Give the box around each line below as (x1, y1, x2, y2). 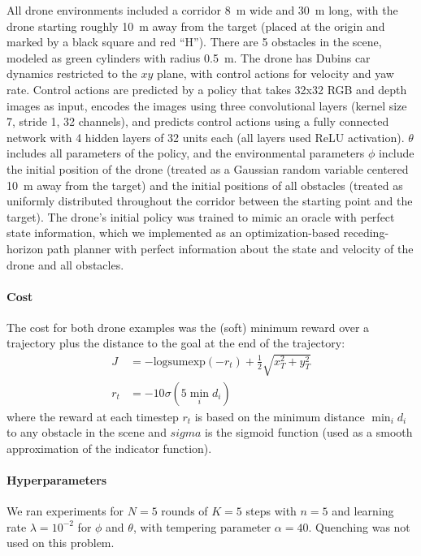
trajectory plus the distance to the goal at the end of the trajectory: (7, 334, 345, 351)
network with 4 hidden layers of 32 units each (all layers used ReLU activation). (7, 128, 405, 145)
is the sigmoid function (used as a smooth (205, 424, 413, 441)
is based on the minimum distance (194, 407, 365, 425)
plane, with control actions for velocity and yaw (157, 65, 394, 82)
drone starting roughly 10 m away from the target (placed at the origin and (7, 17, 385, 34)
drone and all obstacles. (7, 256, 124, 273)
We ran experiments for (7, 502, 124, 519)
